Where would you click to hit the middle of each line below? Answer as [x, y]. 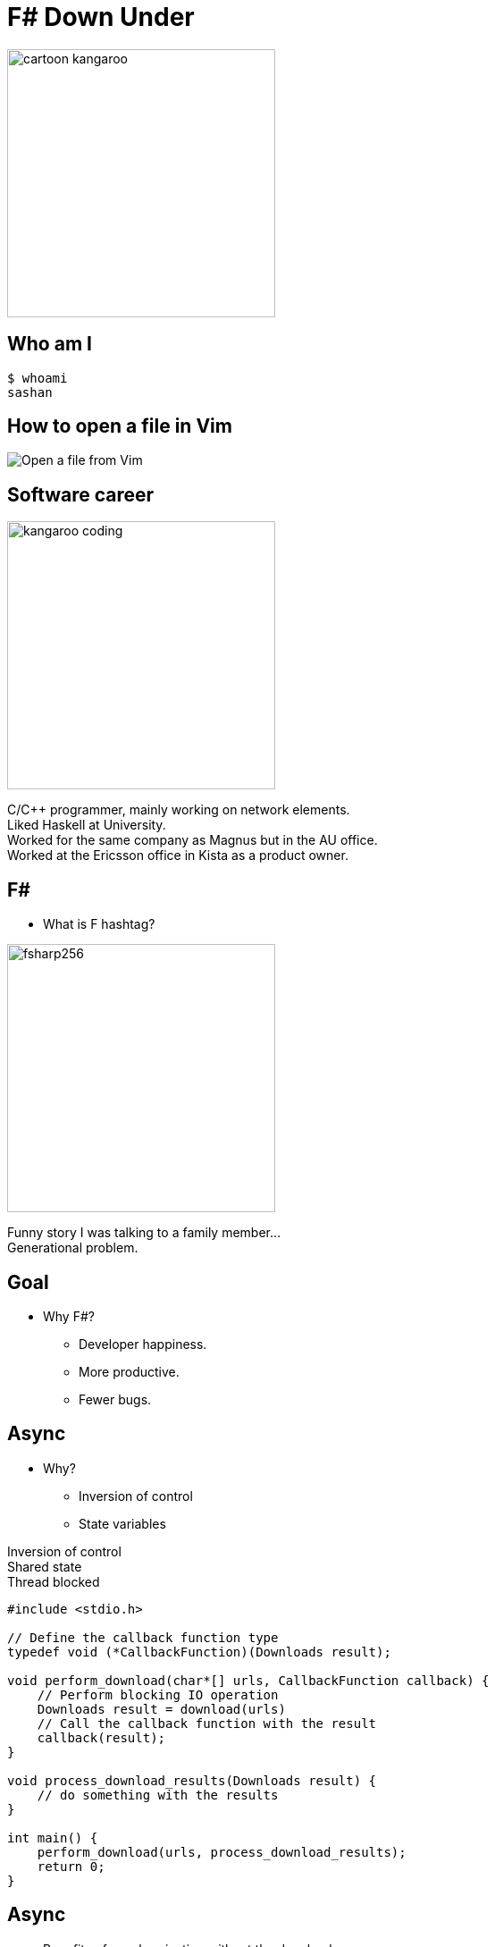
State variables [122, 1523]
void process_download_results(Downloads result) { [192, 1780]
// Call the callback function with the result [207, 1723]
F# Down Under [101, 17]
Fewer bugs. [115, 1399]
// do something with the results [158, 1795]
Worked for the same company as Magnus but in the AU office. [193, 840]
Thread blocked [54, 1581]
